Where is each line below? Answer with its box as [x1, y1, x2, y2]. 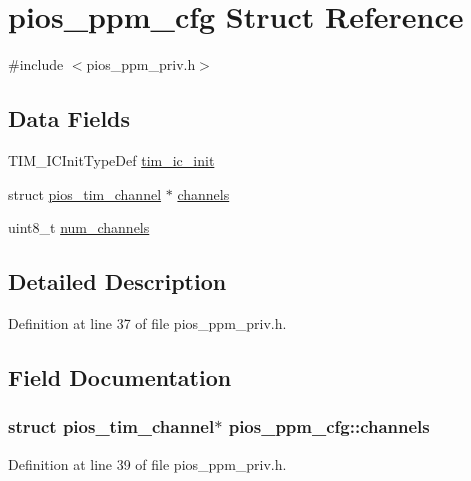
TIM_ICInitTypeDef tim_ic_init [8, 149, 215, 170]
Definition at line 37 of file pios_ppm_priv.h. [8, 312, 287, 333]
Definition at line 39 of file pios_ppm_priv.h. [8, 453, 287, 474]
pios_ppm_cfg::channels [228, 414, 430, 439]
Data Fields [8, 103, 131, 134]
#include [8, 54, 64, 75]
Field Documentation [8, 361, 232, 392]
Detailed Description [8, 266, 227, 297]
